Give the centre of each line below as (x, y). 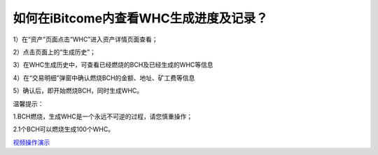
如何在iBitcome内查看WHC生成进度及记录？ (141, 18)
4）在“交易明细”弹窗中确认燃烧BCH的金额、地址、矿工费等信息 (104, 78)
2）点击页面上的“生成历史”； (54, 52)
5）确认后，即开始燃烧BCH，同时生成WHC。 (78, 90)
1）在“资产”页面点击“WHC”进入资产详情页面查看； (85, 39)
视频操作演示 (31, 142)
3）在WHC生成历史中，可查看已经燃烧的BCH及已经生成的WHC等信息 (113, 65)
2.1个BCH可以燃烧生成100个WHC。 (64, 129)
